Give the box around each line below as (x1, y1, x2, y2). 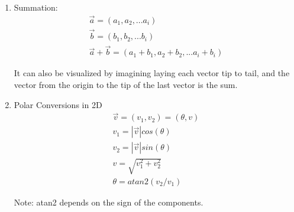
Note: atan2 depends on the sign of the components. (14, 196, 203, 208)
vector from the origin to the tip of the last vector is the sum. (14, 78, 238, 90)
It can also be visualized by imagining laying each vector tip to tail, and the (14, 67, 290, 79)
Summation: (14, 1, 58, 13)
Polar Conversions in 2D (14, 98, 102, 110)
